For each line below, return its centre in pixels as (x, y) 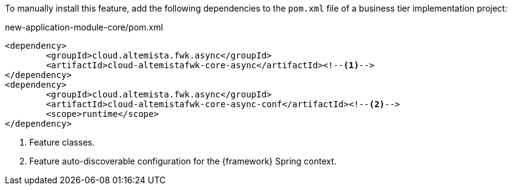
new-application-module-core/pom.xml (84, 27)
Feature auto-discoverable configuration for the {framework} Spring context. (183, 161)
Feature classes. (62, 142)
